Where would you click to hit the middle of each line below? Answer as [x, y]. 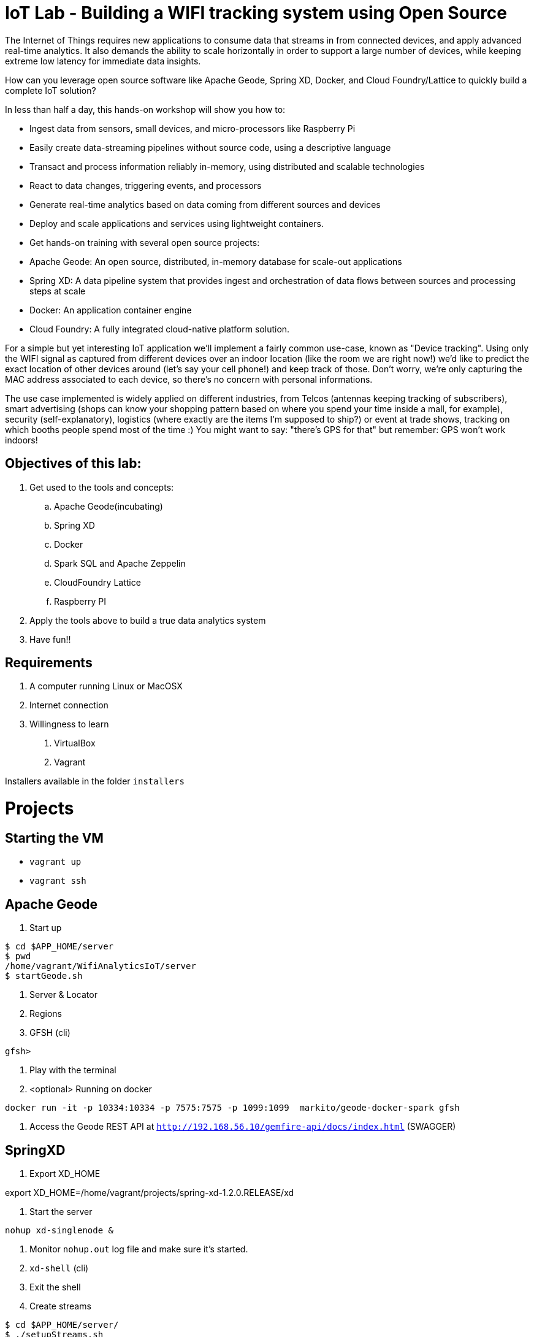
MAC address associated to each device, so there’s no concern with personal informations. [189, 379]
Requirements [49, 663]
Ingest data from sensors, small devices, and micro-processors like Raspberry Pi [193, 128]
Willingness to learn [69, 724]
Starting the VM [54, 838]
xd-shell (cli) [59, 1268]
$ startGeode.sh [44, 976]
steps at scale [58, 291]
